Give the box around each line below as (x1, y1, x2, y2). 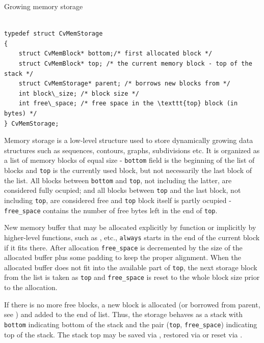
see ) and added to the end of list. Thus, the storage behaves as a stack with (4, 309, 243, 320)
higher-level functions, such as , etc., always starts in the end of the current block (4, 232, 260, 242)
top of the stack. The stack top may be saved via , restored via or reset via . (4, 329, 243, 339)
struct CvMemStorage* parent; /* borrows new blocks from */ (18, 80, 230, 88)
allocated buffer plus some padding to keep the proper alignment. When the (4, 252, 242, 263)
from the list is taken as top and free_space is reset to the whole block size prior (4, 272, 260, 282)
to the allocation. (4, 282, 58, 293)
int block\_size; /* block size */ (18, 90, 139, 97)
